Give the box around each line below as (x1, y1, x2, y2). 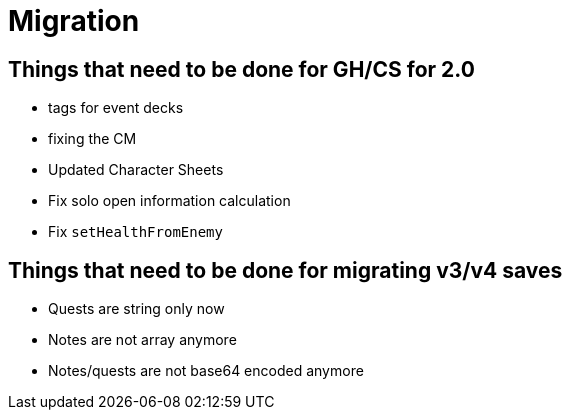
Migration (8, 4, 140, 38)
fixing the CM (48, 130, 137, 148)
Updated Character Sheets (48, 161, 224, 179)
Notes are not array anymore (48, 331, 237, 349)
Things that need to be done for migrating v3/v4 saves (8, 257, 563, 283)
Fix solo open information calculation (48, 192, 291, 210)
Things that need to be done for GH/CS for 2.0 (8, 56, 475, 82)
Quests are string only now (48, 300, 225, 318)
